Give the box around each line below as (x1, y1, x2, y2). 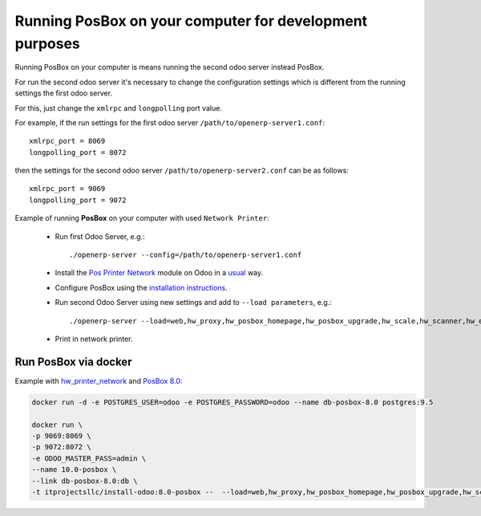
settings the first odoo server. (14, 88, 112, 98)
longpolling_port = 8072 (29, 148, 127, 156)
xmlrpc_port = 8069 (29, 136, 106, 146)
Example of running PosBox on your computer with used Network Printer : (14, 213, 269, 223)
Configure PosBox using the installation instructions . (55, 282, 228, 292)
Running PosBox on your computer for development (14, 12, 368, 30)
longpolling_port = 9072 (29, 195, 127, 205)
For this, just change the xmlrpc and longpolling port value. (14, 103, 222, 112)
